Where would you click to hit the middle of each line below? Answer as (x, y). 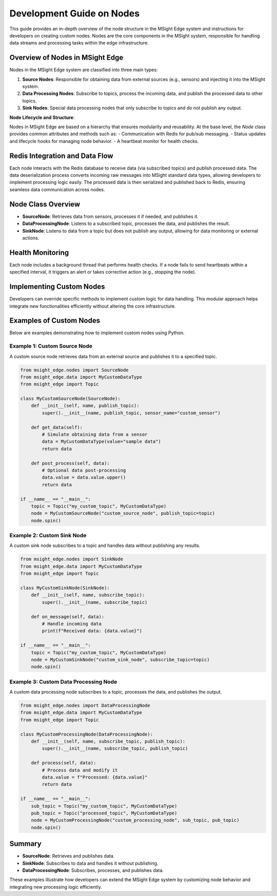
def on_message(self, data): (68, 617)
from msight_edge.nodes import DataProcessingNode (85, 706)
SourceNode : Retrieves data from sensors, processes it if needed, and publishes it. (110, 216)
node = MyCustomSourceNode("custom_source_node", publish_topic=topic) (123, 513)
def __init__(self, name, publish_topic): (85, 406)
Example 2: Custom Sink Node (48, 536)
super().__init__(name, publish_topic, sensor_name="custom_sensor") (131, 413)
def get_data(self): (57, 427)
